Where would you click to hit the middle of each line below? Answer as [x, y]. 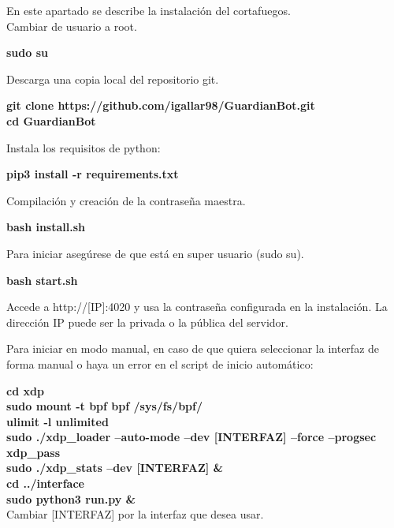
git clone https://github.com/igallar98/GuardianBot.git [161, 105]
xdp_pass [33, 452]
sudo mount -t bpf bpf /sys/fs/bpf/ [104, 406]
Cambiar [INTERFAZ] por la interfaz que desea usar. [135, 514]
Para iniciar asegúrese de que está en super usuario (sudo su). [155, 253]
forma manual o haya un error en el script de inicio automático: [160, 363]
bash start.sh [42, 280]
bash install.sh [46, 227]
